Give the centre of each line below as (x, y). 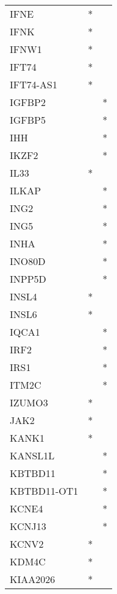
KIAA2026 (33, 579)
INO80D (28, 261)
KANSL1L (32, 455)
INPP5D (28, 279)
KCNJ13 (28, 526)
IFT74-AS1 (34, 84)
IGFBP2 (28, 102)
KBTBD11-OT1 (44, 491)
